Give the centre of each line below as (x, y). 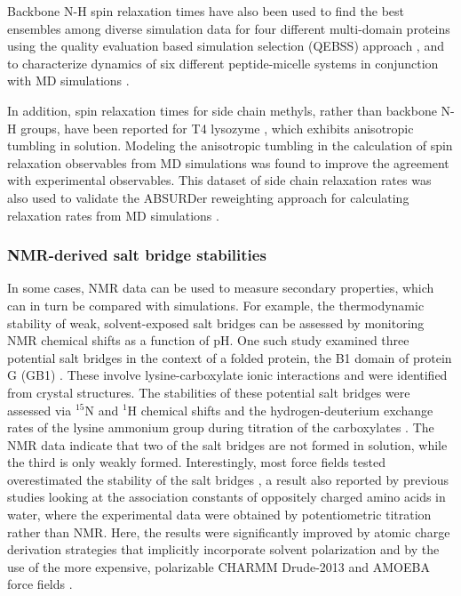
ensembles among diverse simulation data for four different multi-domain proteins (229, 28)
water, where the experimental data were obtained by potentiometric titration (219, 515)
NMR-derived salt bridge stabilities (137, 255)
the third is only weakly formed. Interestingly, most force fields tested (196, 462)
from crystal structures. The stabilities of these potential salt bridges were (209, 392)
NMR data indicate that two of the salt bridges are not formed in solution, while (227, 444)
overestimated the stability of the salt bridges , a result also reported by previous (228, 479)
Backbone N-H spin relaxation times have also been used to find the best (206, 11)
